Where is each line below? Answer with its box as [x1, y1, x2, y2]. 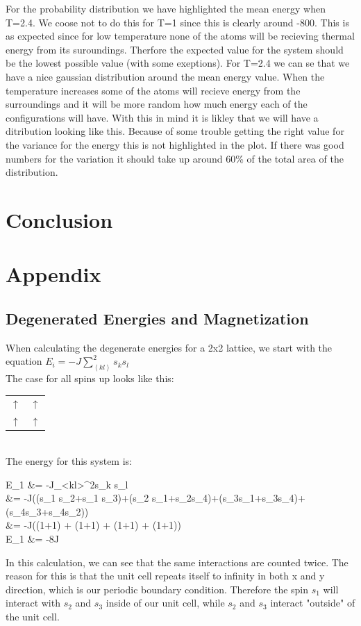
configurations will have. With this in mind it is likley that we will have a [6, 110, 319, 124]
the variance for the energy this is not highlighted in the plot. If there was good [6, 137, 344, 151]
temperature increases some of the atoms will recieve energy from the [6, 83, 301, 97]
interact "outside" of [270, 595, 355, 610]
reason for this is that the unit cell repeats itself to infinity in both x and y [6, 568, 325, 583]
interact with [6, 595, 60, 610]
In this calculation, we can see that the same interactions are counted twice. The [6, 554, 349, 569]
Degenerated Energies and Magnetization [6, 307, 309, 329]
